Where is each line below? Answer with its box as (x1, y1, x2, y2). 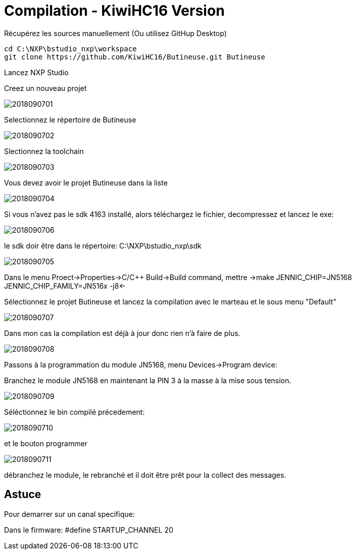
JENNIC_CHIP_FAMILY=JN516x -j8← (4, 281, 126, 290)
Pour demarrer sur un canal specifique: (4, 509, 135, 518)
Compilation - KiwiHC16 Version (4, 2, 225, 19)
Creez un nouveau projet (4, 83, 87, 93)
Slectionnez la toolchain (4, 146, 84, 156)
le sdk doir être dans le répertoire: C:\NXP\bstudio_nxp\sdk (4, 241, 202, 250)
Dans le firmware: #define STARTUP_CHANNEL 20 (4, 525, 174, 534)
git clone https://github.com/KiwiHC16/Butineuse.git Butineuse (4, 52, 266, 61)
